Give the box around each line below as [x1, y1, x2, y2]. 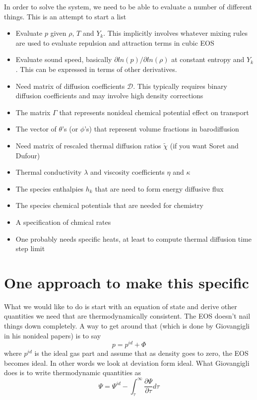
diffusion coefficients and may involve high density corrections [15, 90, 203, 101]
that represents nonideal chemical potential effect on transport [59, 107, 249, 117]
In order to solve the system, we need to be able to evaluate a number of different [4, 1, 253, 11]
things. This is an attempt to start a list [4, 11, 127, 21]
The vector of [15, 124, 57, 134]
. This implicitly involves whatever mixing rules [103, 28, 248, 38]
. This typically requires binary [133, 80, 227, 91]
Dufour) [15, 150, 40, 160]
